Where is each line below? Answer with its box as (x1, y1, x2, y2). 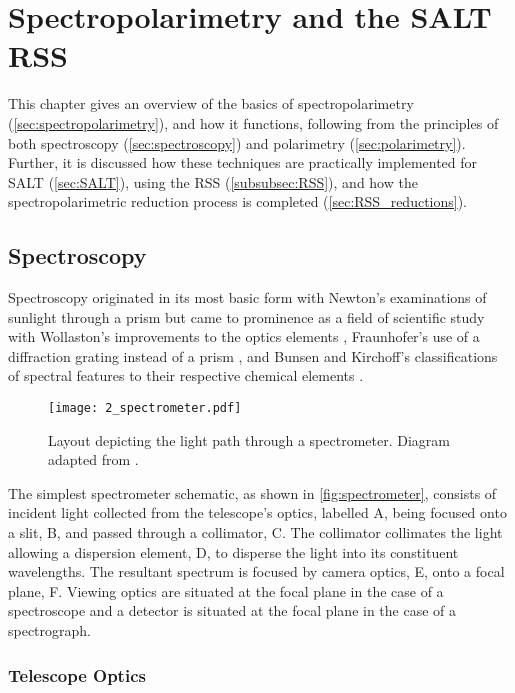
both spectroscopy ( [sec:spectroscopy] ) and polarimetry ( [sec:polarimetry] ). (8, 132, 466, 153)
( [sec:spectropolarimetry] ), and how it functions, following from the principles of (8, 112, 499, 133)
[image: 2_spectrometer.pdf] (48, 401, 242, 416)
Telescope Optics (8, 662, 146, 687)
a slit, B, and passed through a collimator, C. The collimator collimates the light (8, 522, 503, 543)
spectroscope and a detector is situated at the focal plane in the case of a (8, 600, 457, 621)
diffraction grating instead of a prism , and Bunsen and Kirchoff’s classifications (8, 345, 498, 366)
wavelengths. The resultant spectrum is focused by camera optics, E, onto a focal (8, 561, 505, 582)
